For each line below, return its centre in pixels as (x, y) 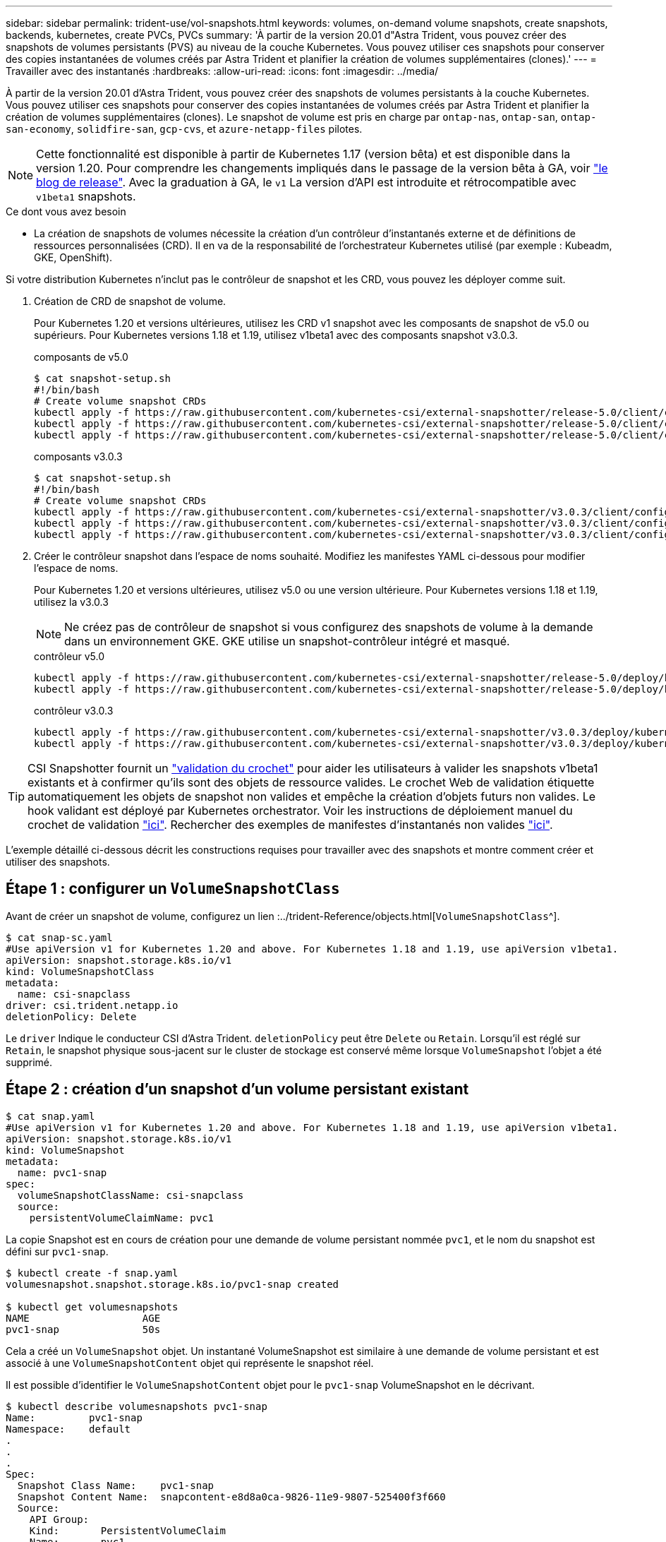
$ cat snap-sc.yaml (59, 937)
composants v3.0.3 (78, 456)
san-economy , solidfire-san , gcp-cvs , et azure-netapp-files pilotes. (184, 129)
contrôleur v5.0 (69, 656)
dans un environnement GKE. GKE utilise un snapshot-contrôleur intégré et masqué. (287, 641)
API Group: (59, 1519)
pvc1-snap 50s (83, 1329)
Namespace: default (68, 1429)
